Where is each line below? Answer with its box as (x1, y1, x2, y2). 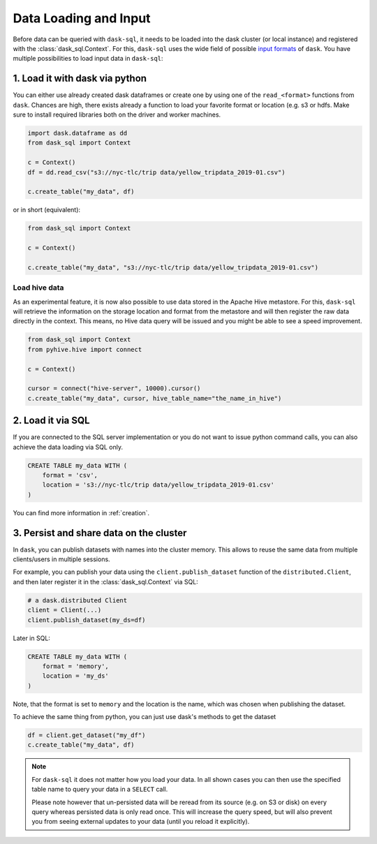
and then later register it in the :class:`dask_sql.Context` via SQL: (13, 577, 198, 586)
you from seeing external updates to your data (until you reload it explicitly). (31, 817, 250, 826)
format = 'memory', (42, 662, 110, 670)
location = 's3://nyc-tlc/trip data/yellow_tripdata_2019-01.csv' (42, 481, 275, 489)
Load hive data (13, 283, 64, 293)
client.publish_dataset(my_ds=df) (27, 616, 146, 624)
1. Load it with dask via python (13, 73, 147, 84)
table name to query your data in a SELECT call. (31, 785, 168, 794)
